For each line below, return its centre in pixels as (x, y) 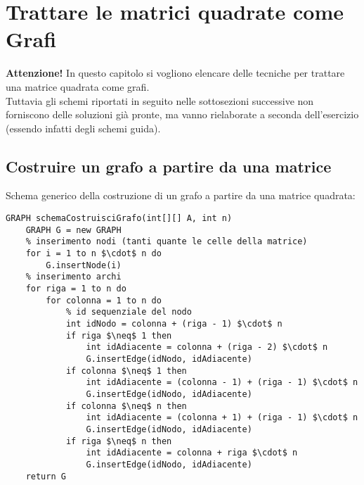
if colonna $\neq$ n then (126, 406)
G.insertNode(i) (84, 265)
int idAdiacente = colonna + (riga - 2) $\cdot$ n (207, 347)
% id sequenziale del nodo (129, 312)
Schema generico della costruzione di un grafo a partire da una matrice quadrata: (181, 195)
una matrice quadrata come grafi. (78, 86)
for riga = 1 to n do (76, 289)
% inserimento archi (73, 277)
